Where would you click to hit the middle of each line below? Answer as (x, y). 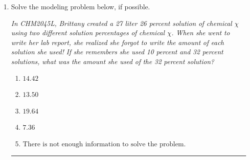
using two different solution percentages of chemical (88, 33)
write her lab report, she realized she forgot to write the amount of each (117, 42)
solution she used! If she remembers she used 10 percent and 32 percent (117, 52)
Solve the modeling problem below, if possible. (80, 6)
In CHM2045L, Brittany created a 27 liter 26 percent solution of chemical (122, 23)
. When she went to (201, 33)
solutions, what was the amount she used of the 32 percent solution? (113, 61)
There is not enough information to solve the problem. (104, 144)
